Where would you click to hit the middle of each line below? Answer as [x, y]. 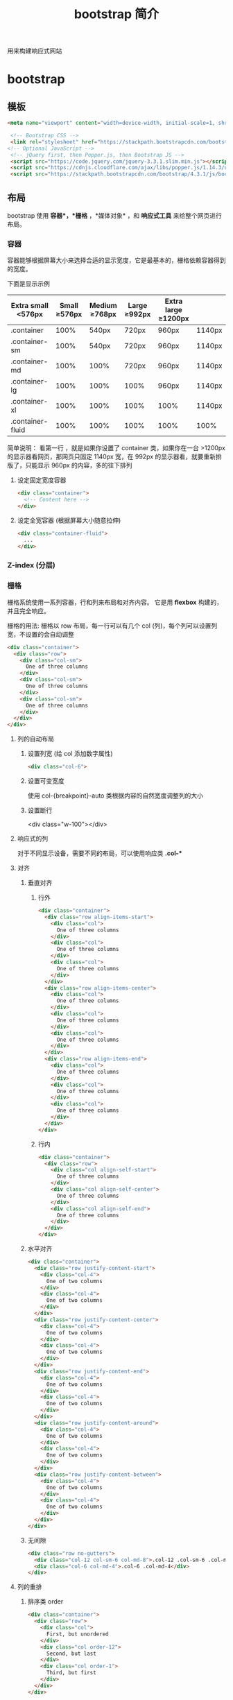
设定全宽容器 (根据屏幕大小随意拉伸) [69, 520]
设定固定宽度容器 [42, 480]
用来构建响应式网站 [35, 51]
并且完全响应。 [28, 610]
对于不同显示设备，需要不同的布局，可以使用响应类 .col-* [100, 853]
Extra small [29, 306]
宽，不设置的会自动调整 [41, 634]
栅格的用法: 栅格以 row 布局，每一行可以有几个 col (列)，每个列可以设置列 [112, 626]
